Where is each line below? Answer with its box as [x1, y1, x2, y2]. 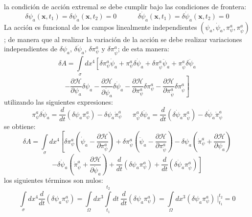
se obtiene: [4, 121, 36, 131]
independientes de [4, 43, 57, 54]
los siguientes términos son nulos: [4, 175, 103, 185]
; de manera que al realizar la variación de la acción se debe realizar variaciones [4, 34, 242, 44]
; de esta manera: [117, 43, 169, 54]
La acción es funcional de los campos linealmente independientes [4, 22, 197, 32]
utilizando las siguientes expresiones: [4, 97, 113, 107]
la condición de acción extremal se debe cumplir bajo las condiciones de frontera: [4, 1, 247, 11]
